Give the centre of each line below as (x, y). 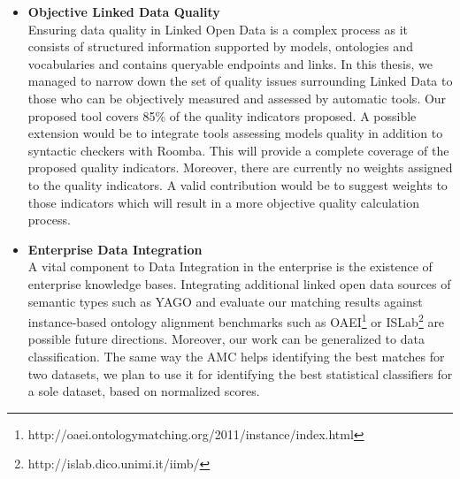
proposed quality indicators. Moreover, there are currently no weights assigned (240, 167)
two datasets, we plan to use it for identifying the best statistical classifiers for (240, 373)
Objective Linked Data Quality (124, 11)
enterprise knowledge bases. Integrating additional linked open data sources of (239, 283)
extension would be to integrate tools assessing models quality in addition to (235, 133)
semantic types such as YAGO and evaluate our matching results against (225, 301)
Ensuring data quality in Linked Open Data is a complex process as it (218, 29)
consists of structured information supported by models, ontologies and (220, 46)
